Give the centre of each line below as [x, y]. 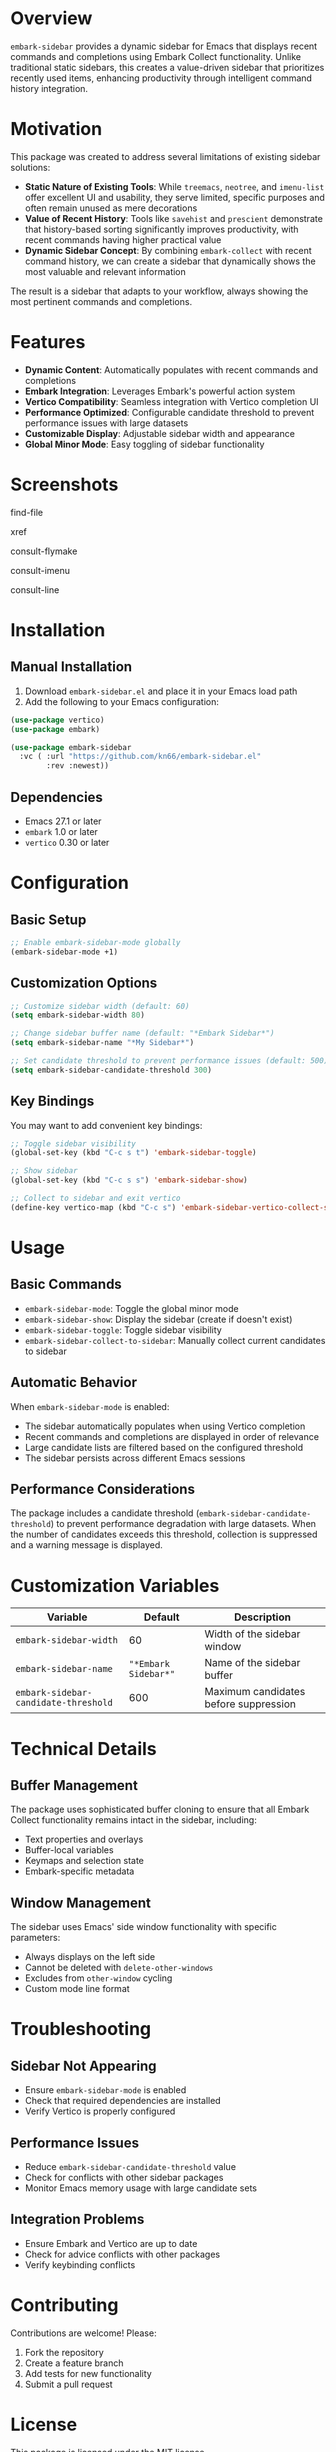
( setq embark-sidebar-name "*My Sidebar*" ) [102, 1043]
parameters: [35, 1938]
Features [48, 342]
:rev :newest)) [78, 766]
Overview [51, 18]
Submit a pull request [68, 2384]
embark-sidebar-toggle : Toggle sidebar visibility [123, 1329]
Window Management [81, 1902]
